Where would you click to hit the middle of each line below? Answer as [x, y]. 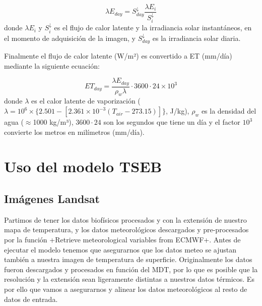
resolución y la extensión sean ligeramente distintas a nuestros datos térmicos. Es [129, 279]
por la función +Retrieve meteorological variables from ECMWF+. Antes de [122, 239]
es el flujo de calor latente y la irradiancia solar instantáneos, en [153, 28]
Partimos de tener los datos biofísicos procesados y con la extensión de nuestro [125, 219]
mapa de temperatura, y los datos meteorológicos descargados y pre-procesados [126, 229]
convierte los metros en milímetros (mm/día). [74, 132]
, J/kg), [178, 111]
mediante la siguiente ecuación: [52, 65]
